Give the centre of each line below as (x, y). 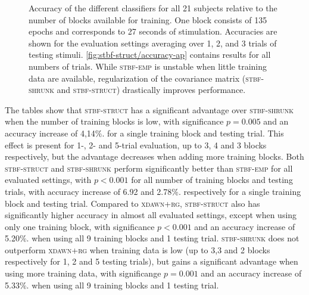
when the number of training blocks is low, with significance (114, 121)
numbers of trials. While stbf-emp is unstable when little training (148, 66)
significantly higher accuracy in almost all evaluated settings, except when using (151, 215)
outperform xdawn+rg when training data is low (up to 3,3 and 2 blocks (138, 249)
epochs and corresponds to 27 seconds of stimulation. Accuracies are (153, 31)
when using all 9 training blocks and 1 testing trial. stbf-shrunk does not (166, 238)
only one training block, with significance (80, 226)
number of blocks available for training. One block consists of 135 (148, 19)
